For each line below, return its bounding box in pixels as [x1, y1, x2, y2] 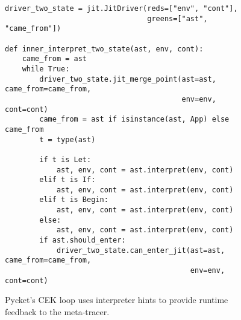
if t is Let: [39, 155, 92, 164]
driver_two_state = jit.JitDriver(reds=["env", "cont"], [5, 4, 238, 13]
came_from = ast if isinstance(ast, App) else [39, 115, 230, 124]
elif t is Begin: [39, 195, 108, 204]
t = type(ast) [39, 135, 96, 144]
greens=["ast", [147, 14, 208, 23]
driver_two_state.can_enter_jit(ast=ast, [56, 246, 225, 255]
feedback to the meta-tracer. [5, 305, 110, 318]
